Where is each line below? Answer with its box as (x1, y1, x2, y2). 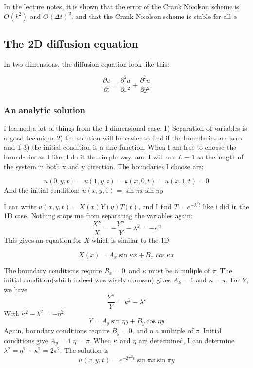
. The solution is (60, 345, 109, 355)
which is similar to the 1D (91, 234, 169, 245)
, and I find (138, 201, 172, 211)
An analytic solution (4, 104, 85, 116)
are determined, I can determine (138, 335, 235, 345)
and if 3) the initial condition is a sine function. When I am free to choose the (4, 142, 236, 152)
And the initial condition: (4, 185, 80, 195)
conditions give (4, 335, 49, 345)
